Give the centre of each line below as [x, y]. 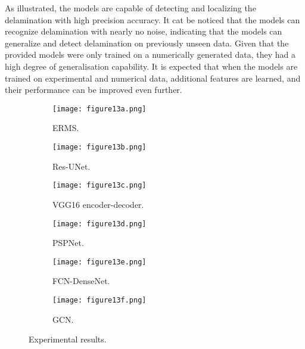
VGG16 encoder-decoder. [98, 204]
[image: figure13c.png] [99, 186]
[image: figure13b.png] [99, 147]
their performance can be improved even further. [94, 90]
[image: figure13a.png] [99, 109]
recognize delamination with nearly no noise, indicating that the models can [144, 31]
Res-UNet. [71, 166]
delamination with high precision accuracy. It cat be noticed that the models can [152, 19]
